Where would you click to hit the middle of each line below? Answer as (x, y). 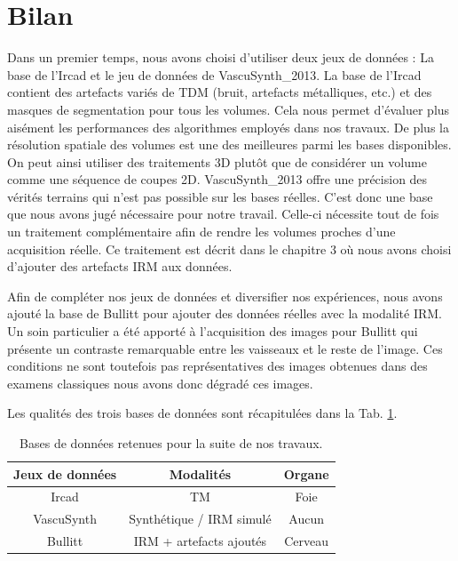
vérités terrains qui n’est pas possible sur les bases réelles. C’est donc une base (220, 196)
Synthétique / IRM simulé (200, 519)
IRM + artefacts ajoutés (200, 541)
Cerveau (307, 541)
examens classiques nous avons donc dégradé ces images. (160, 383)
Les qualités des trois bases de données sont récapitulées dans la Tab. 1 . (202, 413)
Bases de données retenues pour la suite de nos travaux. (171, 443)
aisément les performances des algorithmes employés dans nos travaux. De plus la (228, 127)
